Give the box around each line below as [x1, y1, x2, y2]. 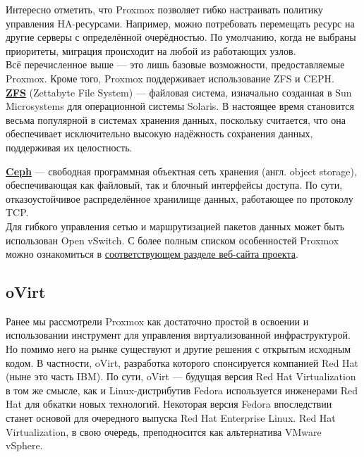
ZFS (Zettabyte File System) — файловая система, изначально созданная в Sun [6, 84, 352, 99]
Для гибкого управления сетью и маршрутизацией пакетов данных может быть [6, 218, 345, 233]
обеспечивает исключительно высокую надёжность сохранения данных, [6, 126, 313, 141]
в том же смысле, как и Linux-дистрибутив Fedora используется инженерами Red [6, 382, 358, 397]
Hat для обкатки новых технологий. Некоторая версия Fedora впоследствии [6, 396, 332, 411]
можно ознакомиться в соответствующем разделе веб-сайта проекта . [6, 246, 298, 261]
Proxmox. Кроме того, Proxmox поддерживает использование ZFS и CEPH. [6, 70, 334, 85]
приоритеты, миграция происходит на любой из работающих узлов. [6, 43, 296, 58]
